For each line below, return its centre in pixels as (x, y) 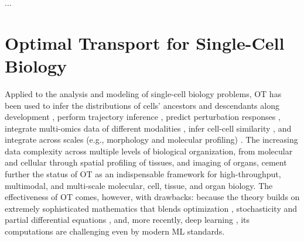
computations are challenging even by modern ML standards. (115, 231)
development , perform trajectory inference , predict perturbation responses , (143, 117)
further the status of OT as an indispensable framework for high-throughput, (143, 174)
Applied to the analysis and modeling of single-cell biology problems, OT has (143, 93)
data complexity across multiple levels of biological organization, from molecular (149, 151)
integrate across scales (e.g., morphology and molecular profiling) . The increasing (151, 140)
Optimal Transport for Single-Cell (145, 42)
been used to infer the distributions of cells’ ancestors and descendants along (142, 105)
